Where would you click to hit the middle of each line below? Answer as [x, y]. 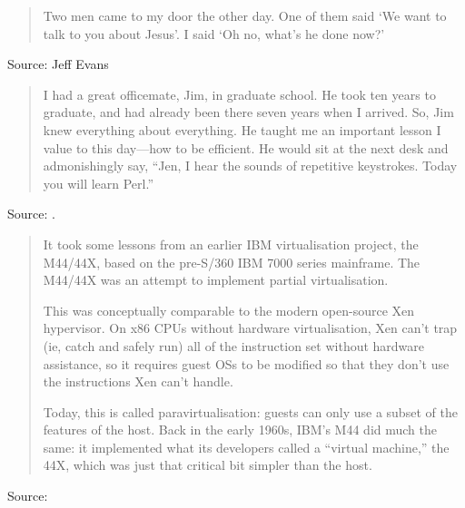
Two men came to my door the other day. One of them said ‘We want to [245, 15]
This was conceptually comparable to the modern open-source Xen [229, 310]
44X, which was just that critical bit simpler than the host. [208, 465]
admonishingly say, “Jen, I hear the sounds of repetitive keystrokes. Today [250, 166]
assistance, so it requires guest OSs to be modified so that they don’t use [246, 363]
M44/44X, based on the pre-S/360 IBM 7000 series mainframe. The [232, 262]
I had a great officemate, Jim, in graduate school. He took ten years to [239, 94]
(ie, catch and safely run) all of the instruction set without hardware [234, 345]
